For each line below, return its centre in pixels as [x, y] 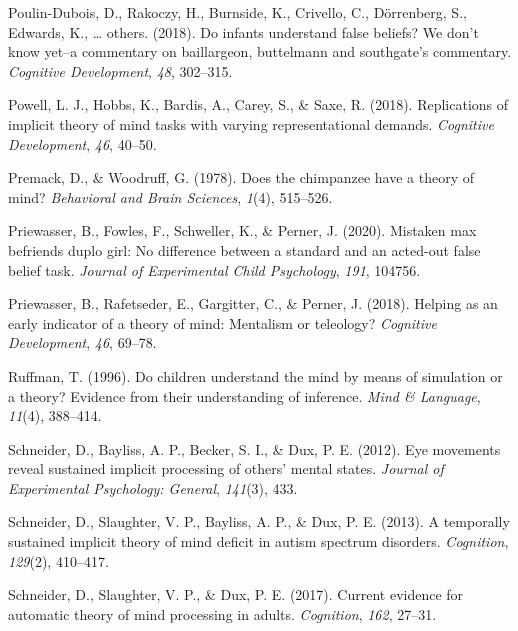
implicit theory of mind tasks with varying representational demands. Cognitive [251, 123]
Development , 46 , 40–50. [82, 143]
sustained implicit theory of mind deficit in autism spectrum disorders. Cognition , [258, 541]
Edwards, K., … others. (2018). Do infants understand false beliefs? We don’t [243, 31]
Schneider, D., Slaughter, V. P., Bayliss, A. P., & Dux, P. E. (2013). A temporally [259, 521]
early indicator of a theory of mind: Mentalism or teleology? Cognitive [222, 322]
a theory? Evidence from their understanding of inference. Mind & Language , [244, 395]
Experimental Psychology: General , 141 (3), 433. [153, 487]
